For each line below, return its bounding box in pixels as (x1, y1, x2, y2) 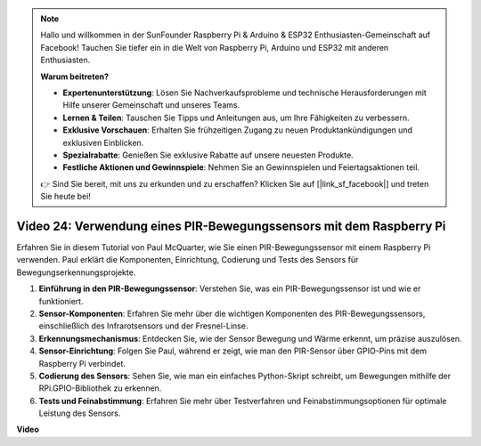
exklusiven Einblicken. (62, 137, 144, 148)
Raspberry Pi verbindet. (38, 358, 126, 369)
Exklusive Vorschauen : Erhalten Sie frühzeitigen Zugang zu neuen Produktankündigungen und (62, 125, 413, 135)
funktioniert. (38, 296, 84, 306)
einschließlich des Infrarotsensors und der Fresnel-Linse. (38, 320, 249, 331)
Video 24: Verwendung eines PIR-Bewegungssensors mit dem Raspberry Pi (16, 218, 446, 233)
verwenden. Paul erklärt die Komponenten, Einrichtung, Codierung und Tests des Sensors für (16, 255, 359, 265)
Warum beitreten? (40, 71, 110, 82)
